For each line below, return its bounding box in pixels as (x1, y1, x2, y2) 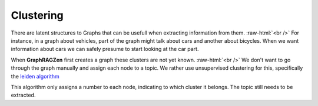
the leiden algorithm (11, 73, 60, 80)
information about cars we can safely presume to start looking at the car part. (11, 46, 199, 53)
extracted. (11, 91, 36, 99)
